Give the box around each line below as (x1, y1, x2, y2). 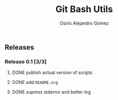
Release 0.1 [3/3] (5, 58, 47, 65)
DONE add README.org (12, 79, 58, 85)
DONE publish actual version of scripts (12, 69, 93, 76)
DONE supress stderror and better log (12, 89, 91, 95)
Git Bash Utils (55, 4, 113, 15)
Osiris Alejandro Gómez (60, 20, 109, 26)
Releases (5, 43, 34, 51)
